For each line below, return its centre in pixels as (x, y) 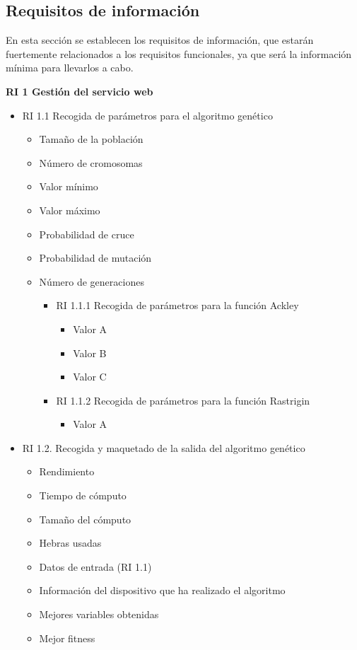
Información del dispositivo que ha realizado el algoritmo (162, 590)
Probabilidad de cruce (87, 234)
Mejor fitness (67, 638)
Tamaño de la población (91, 139)
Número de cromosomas (91, 162)
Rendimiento (67, 471)
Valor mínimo (69, 186)
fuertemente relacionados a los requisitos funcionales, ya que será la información (179, 53)
